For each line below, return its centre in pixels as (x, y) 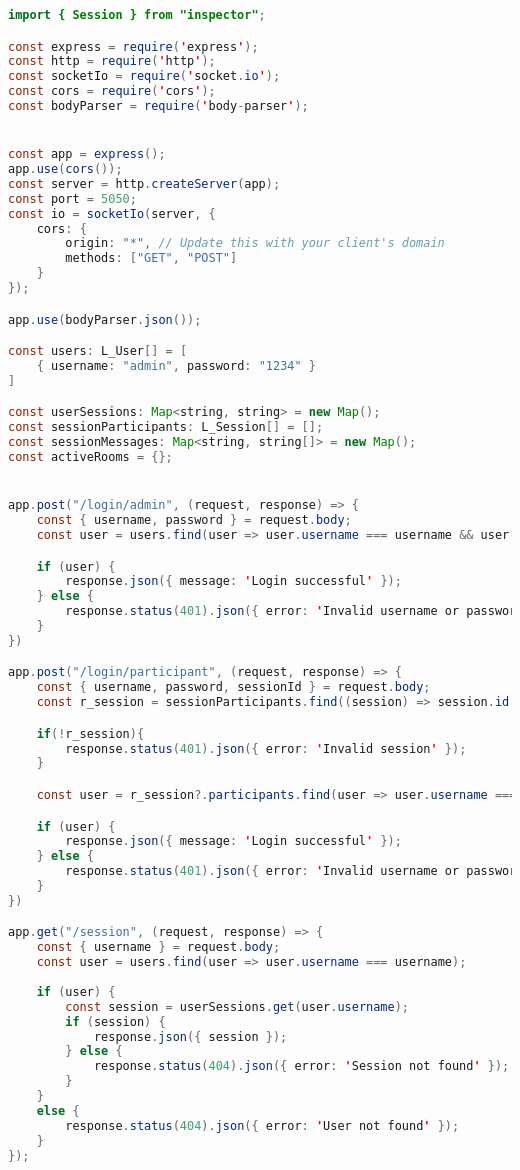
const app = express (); (87, 154)
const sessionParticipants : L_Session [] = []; (166, 427)
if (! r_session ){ (90, 733)
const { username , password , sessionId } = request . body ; (233, 687)
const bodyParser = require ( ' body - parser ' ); (158, 106)
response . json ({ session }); (190, 1036)
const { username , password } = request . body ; (194, 520)
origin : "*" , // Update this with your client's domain (255, 243)
